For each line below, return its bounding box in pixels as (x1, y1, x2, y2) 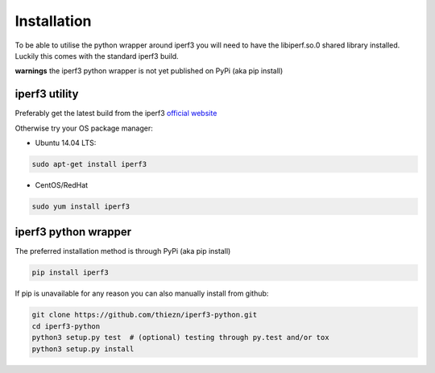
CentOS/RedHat (35, 180, 89, 189)
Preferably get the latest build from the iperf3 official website (14, 109, 217, 118)
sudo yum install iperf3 (31, 201, 130, 211)
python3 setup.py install (31, 344, 135, 354)
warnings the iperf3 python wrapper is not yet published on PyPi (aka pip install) (14, 66, 284, 76)
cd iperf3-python (31, 321, 101, 330)
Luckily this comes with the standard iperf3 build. (14, 51, 179, 60)
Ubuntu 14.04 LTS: (35, 138, 97, 148)
